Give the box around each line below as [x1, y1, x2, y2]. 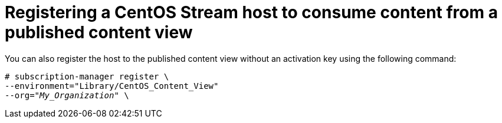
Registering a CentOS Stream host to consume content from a [5, 2, 498, 22]
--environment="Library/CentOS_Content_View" [5, 81, 219, 91]
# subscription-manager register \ [5, 71, 169, 81]
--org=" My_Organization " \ [5, 90, 129, 100]
